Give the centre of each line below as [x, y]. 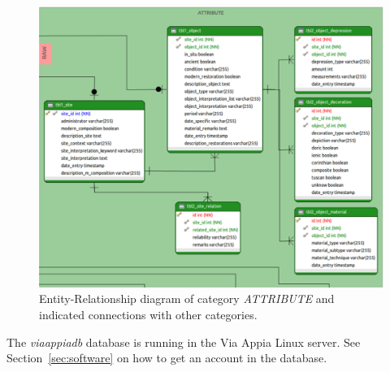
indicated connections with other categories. [148, 314]
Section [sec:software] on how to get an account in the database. [167, 358]
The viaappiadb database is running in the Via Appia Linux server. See [184, 342]
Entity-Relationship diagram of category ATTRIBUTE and [187, 298]
